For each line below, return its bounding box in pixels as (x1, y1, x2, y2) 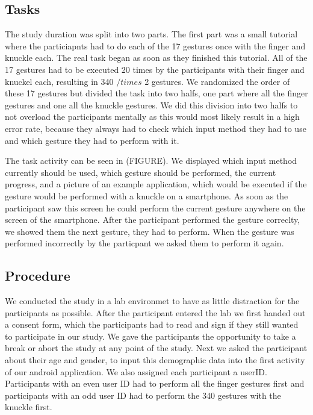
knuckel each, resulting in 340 (5, 75, 114, 87)
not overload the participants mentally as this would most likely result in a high (5, 110, 300, 123)
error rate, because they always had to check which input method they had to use (5, 122, 306, 134)
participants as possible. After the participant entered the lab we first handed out (5, 306, 306, 319)
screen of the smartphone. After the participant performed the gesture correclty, (5, 213, 300, 226)
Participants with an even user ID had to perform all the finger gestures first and (5, 377, 305, 390)
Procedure (5, 266, 70, 285)
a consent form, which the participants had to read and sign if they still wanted (5, 318, 299, 331)
